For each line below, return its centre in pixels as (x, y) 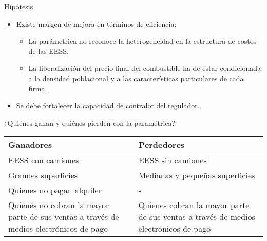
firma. (38, 88)
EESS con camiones (44, 160)
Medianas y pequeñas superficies (197, 175)
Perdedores (161, 145)
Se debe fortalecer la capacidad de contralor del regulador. (108, 106)
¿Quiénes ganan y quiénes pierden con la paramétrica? (90, 123)
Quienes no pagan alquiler (55, 190)
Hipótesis (19, 6)
